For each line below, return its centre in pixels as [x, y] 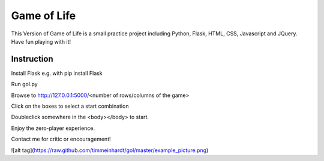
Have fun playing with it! [41, 41]
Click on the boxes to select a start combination [70, 106]
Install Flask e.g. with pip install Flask [57, 73]
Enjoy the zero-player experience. [53, 128]
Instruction [32, 59]
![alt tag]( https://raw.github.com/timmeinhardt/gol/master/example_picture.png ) [110, 150]
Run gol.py [25, 84]
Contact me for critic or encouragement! [61, 139]
